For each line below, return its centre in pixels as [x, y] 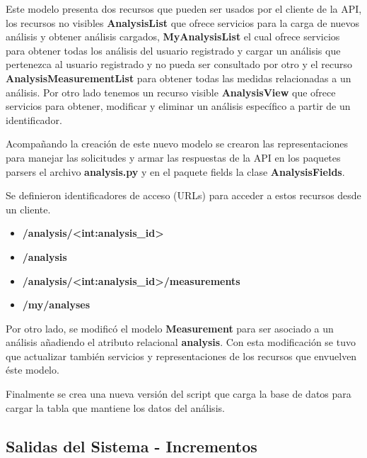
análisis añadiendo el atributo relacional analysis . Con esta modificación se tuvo [181, 342]
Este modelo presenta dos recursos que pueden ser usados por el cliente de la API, [184, 9]
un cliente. [28, 209]
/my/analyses [56, 305]
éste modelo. [33, 370]
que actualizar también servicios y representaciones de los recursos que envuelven [181, 356]
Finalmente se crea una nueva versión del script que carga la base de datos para [179, 394]
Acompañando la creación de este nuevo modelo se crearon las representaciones [177, 144]
